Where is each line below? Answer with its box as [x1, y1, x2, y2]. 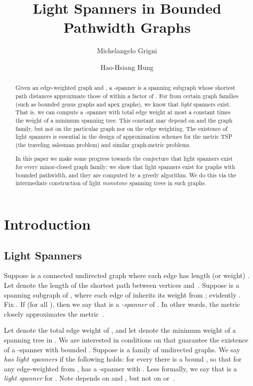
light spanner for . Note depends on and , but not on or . [4, 373, 175, 383]
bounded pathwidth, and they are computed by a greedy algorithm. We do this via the [15, 171, 236, 179]
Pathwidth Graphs [63, 17, 191, 37]
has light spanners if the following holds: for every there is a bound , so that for [4, 354, 242, 364]
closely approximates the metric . [4, 308, 105, 319]
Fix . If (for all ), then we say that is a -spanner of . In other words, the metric [4, 299, 240, 309]
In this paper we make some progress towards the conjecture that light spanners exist [15, 154, 233, 163]
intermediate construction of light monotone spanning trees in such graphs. [15, 179, 206, 187]
